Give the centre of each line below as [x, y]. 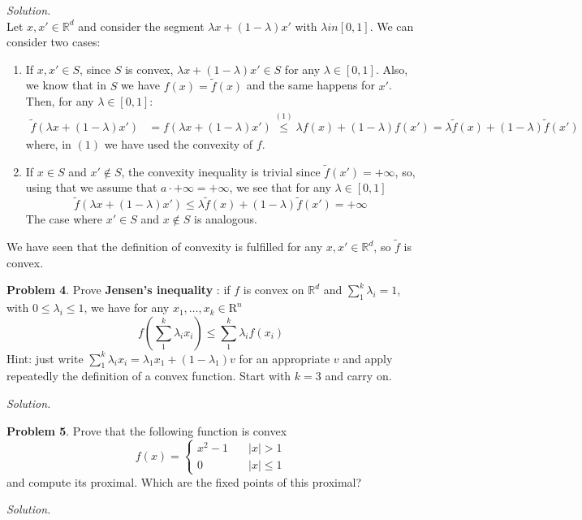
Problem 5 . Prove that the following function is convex [147, 430]
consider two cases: [54, 42]
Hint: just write [45, 358]
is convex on [274, 290]
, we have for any [127, 308]
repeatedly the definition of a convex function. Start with [149, 376]
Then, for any [60, 101]
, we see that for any [280, 187]
